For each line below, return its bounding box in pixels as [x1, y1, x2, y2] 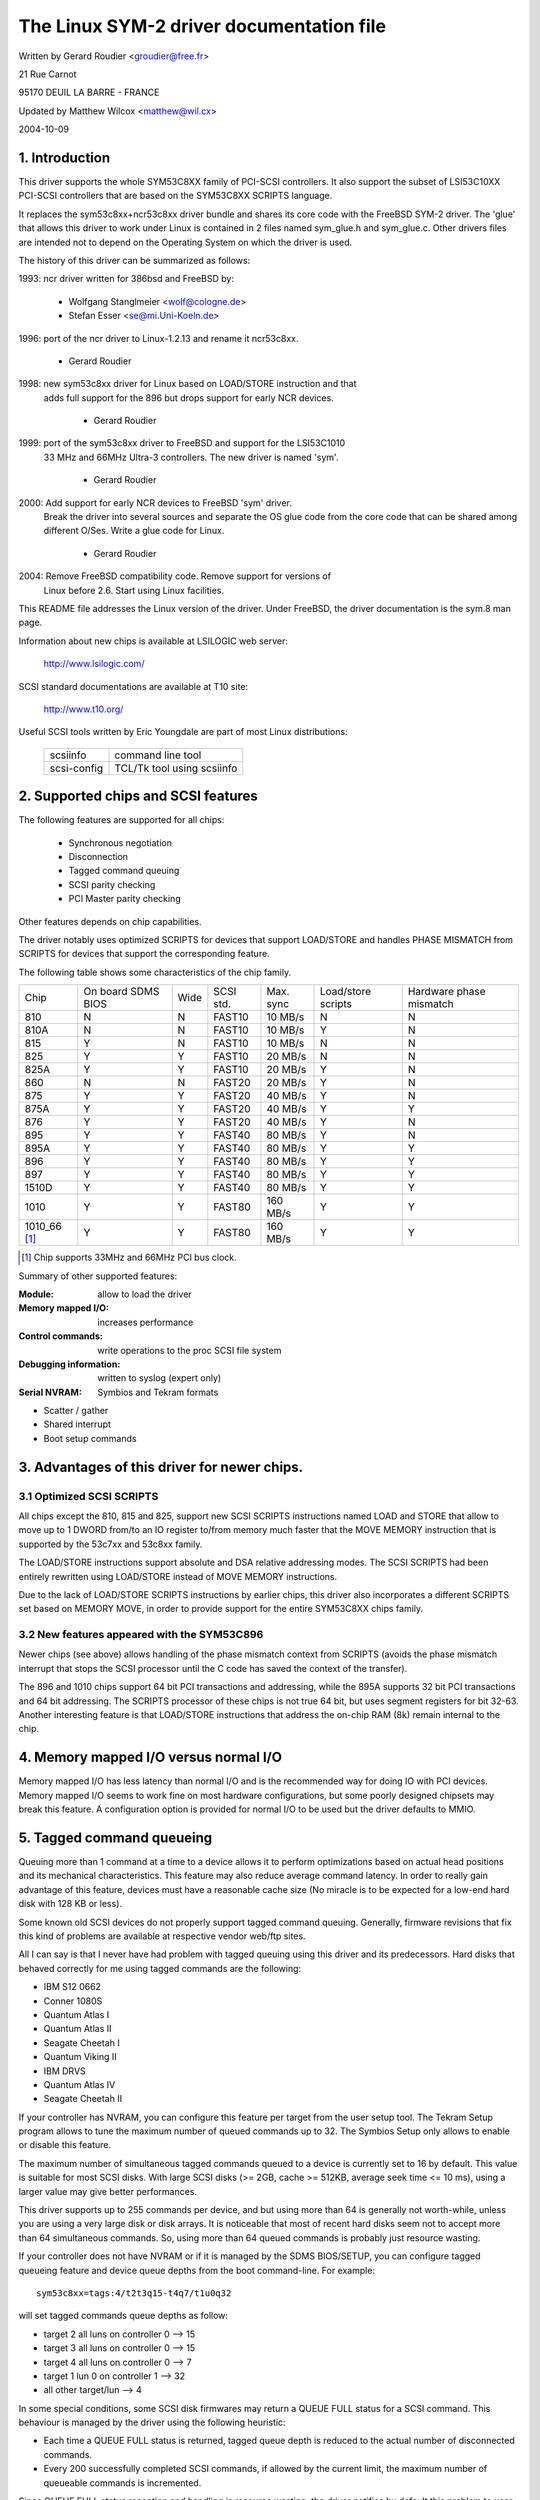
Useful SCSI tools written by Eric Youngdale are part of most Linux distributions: [18, 726, 349, 738]
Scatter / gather [43, 1405, 109, 1417]
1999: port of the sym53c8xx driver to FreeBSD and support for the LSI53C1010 [18, 437, 346, 449]
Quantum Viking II [43, 2051, 117, 2063]
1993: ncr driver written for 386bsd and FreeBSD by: [18, 273, 235, 285]
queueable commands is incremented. [43, 2476, 202, 2489]
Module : [18, 1288, 54, 1300]
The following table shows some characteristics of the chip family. [18, 966, 292, 978]
